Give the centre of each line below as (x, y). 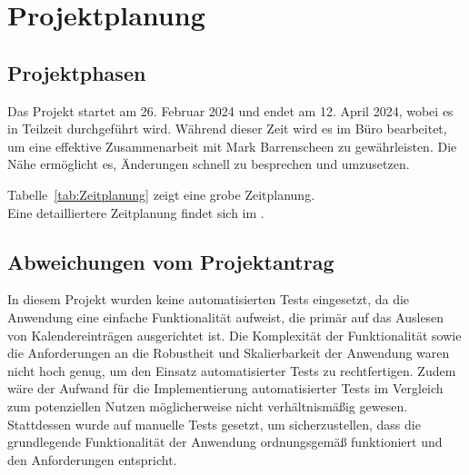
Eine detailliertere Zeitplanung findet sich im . (136, 212)
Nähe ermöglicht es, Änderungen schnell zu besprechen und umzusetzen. (209, 164)
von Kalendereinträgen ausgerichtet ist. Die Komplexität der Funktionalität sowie (234, 335)
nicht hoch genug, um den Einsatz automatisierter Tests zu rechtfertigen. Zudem (232, 370)
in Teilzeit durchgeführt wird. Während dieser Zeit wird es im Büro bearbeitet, (227, 129)
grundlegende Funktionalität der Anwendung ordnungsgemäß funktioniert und (225, 442)
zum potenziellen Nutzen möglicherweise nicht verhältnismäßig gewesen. (208, 406)
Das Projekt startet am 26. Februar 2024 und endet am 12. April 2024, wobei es (230, 110)
